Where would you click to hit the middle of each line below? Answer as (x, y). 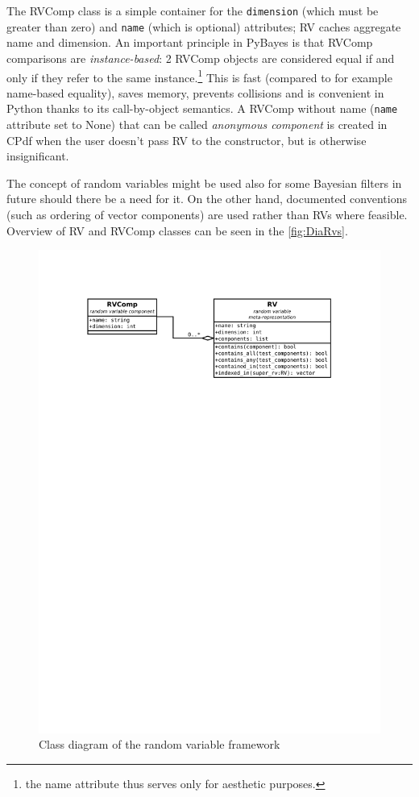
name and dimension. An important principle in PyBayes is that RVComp (190, 42)
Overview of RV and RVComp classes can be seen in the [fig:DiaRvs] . (177, 230)
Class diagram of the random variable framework (160, 744)
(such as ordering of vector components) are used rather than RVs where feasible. (207, 214)
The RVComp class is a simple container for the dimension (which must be (193, 10)
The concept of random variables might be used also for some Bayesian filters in (204, 183)
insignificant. (38, 156)
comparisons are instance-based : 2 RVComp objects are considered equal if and (201, 58)
